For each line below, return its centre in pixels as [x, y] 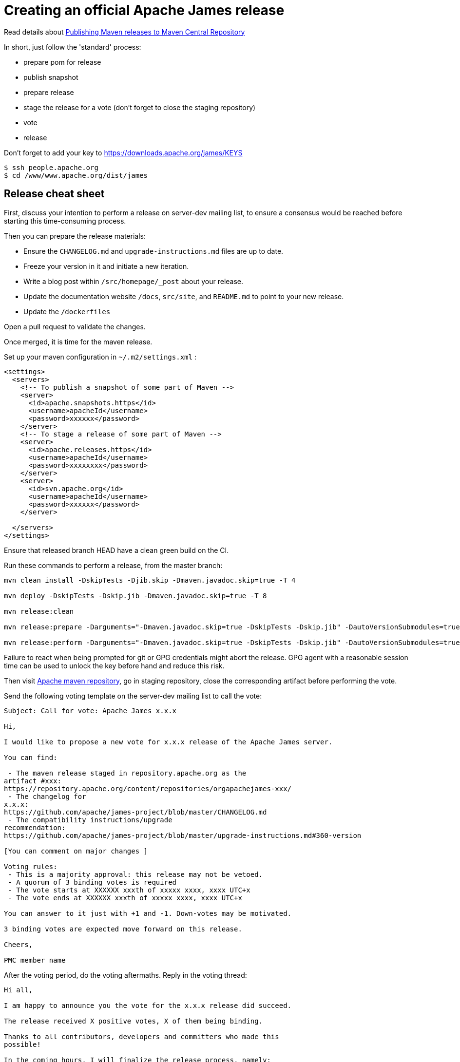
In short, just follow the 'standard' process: [73, 47]
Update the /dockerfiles [67, 311]
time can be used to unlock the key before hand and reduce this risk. [114, 665]
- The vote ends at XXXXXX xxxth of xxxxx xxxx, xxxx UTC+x [125, 898]
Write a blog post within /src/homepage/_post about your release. [134, 281]
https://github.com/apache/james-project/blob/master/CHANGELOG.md [135, 812]
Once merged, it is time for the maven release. [78, 341]
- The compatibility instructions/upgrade [90, 820]
